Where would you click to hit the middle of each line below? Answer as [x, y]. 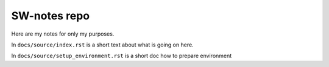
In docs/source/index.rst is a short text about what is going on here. [103, 45]
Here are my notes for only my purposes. [63, 34]
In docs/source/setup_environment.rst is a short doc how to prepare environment [122, 56]
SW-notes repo [51, 16]
